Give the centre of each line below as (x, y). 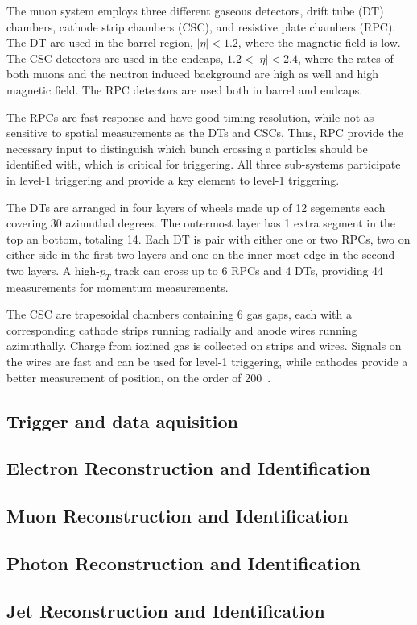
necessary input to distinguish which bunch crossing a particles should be (187, 148)
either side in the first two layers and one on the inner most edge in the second (201, 254)
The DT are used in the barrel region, (100, 42)
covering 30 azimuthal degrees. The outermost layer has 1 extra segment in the (201, 223)
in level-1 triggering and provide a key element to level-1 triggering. (173, 179)
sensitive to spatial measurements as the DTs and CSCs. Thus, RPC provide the (205, 133)
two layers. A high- (53, 270)
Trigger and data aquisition (123, 421)
